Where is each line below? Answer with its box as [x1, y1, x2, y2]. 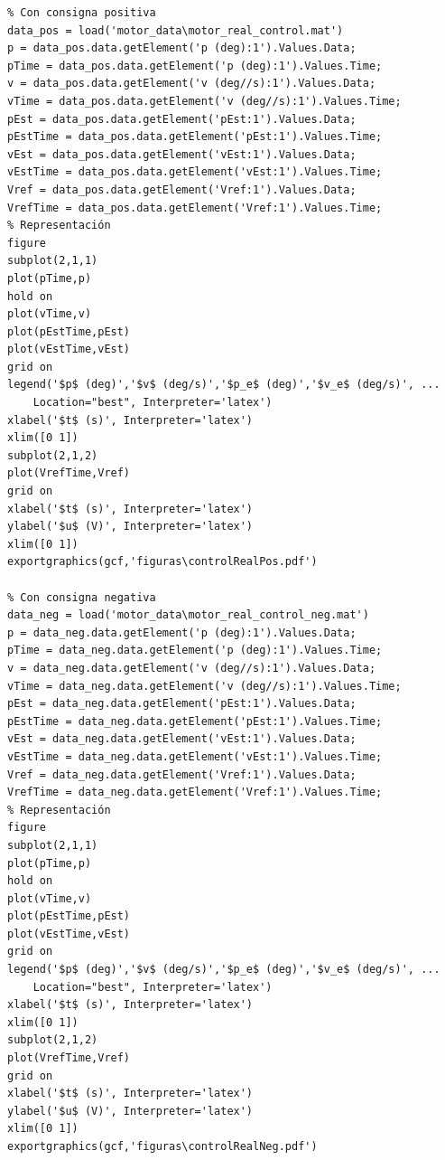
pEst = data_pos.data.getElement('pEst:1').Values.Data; [7, 112, 357, 126]
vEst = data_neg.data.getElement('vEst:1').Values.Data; [7, 732, 357, 746]
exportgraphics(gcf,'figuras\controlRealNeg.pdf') [7, 1140, 318, 1153]
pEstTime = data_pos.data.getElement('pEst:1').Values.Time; [7, 130, 383, 144]
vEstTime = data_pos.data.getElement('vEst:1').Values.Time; [7, 165, 383, 179]
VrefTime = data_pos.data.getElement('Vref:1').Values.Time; [7, 201, 383, 214]
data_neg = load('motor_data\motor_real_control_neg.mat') [7, 608, 369, 622]
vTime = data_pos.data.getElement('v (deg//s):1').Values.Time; [7, 94, 402, 108]
